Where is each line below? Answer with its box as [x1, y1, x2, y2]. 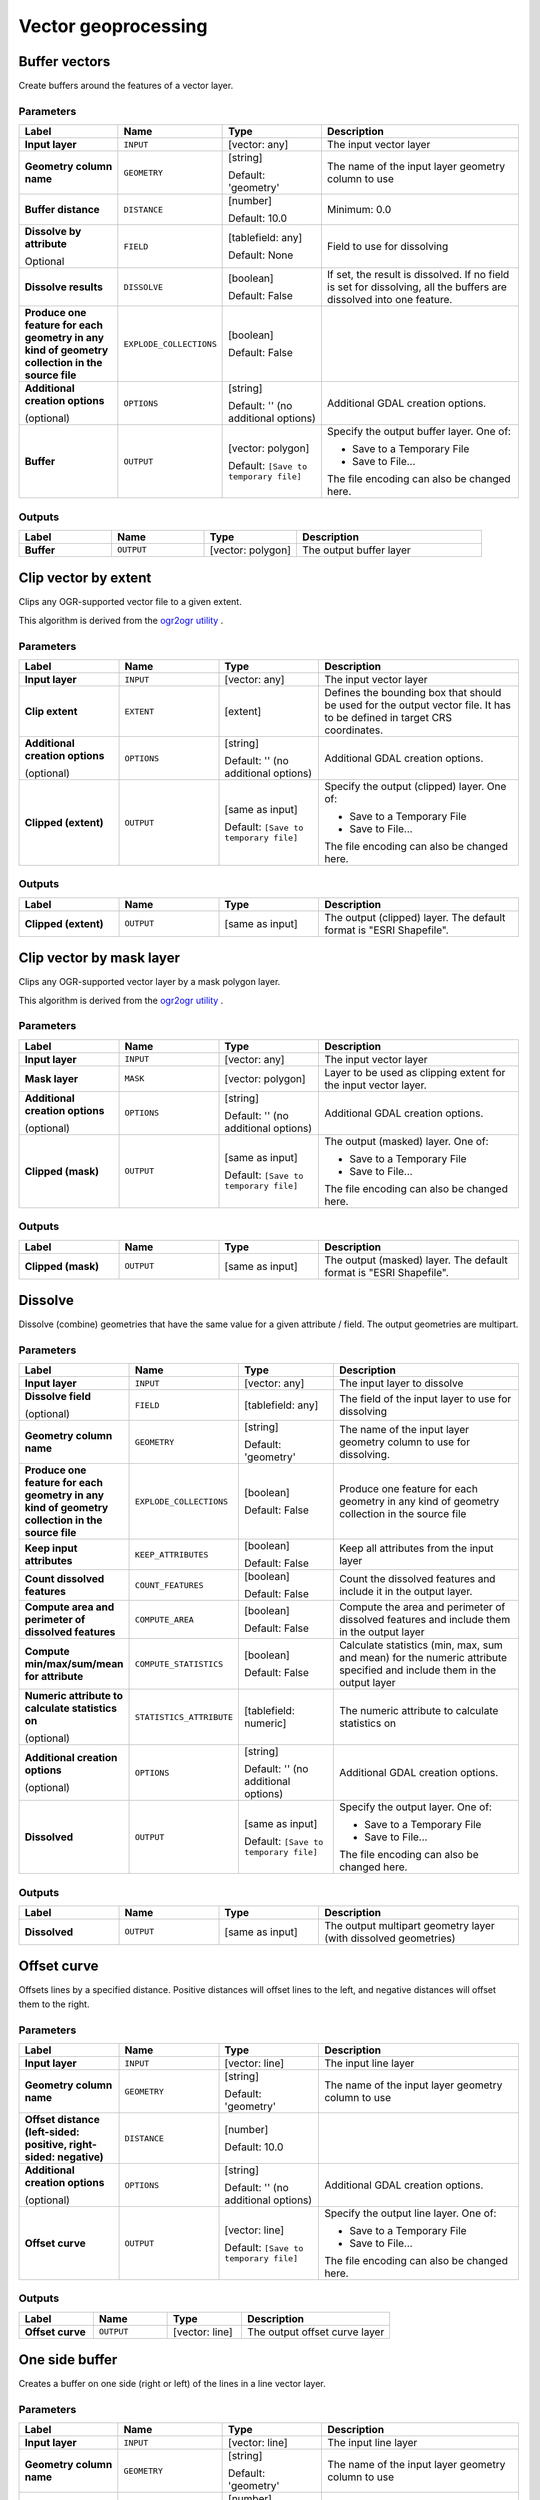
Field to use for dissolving [326, 240, 449, 254]
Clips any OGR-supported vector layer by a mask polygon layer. [18, 976, 281, 988]
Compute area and [24, 1600, 115, 1614]
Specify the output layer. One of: [338, 1800, 492, 1814]
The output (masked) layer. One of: [324, 1134, 489, 1148]
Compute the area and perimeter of [338, 1600, 506, 1614]
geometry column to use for [338, 1435, 470, 1449]
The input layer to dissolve [338, 1376, 464, 1390]
